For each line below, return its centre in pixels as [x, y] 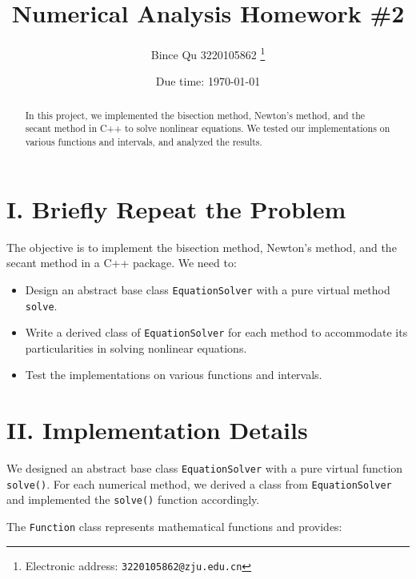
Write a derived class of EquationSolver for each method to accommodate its [216, 332]
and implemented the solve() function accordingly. [133, 499]
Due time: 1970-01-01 [208, 81]
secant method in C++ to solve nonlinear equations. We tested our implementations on [208, 128]
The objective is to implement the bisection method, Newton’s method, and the [202, 247]
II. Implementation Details [157, 430]
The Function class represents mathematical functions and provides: [174, 527]
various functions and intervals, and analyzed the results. [144, 142]
